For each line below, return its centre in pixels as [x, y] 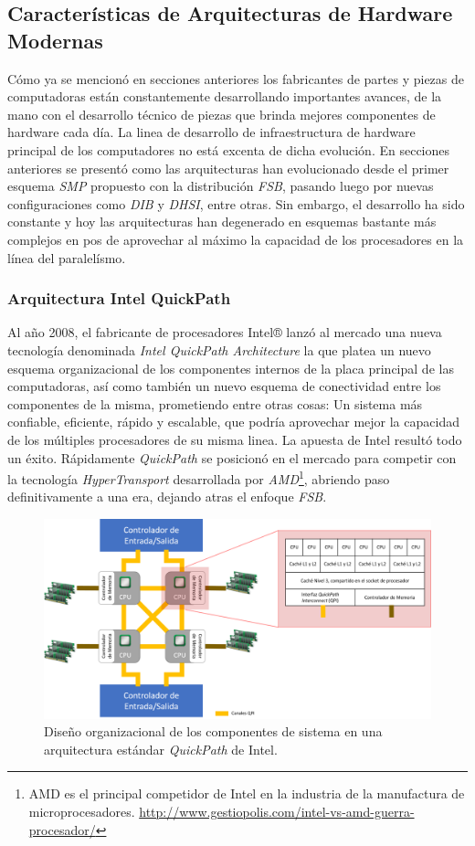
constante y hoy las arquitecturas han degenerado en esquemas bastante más [222, 222]
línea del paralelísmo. [67, 257]
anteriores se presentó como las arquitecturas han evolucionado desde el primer [228, 168]
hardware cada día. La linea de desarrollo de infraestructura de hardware [211, 132]
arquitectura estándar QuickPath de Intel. [161, 749]
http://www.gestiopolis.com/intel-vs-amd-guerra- [277, 811]
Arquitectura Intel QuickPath [119, 298]
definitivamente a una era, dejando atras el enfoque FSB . [167, 497]
